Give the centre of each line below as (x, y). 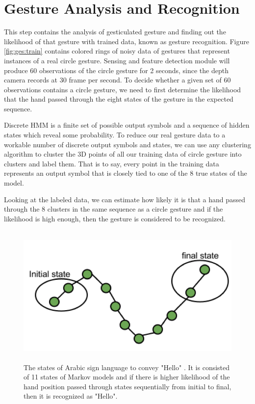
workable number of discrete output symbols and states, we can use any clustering (127, 144)
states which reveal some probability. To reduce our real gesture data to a (115, 135)
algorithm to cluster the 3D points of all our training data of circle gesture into (123, 154)
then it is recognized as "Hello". (71, 396)
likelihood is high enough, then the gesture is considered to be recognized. (115, 218)
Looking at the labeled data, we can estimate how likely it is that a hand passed (125, 199)
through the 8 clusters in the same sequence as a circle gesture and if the (114, 209)
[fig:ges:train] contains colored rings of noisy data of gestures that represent (117, 51)
